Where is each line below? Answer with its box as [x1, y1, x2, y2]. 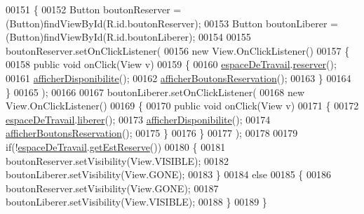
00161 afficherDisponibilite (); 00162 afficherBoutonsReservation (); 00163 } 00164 [6, 70, 351, 85]
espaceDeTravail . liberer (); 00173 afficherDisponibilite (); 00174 [6, 112, 271, 126]
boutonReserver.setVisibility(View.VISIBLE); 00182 [6, 153, 229, 168]
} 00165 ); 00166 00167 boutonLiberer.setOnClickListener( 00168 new [6, 84, 305, 99]
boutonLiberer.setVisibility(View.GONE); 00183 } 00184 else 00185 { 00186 [6, 167, 331, 182]
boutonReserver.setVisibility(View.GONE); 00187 [6, 180, 219, 195]
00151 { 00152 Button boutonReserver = [6, 2, 182, 16]
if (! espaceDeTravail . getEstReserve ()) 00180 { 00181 [6, 139, 226, 154]
